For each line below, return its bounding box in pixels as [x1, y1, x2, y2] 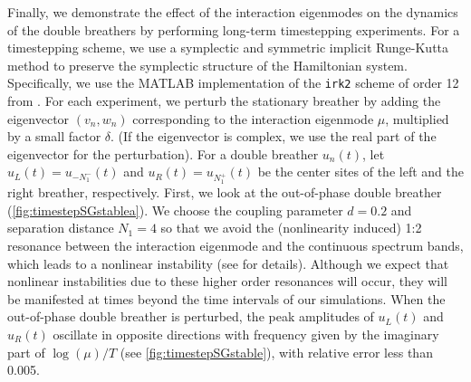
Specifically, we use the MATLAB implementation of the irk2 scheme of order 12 [7, 73, 459, 92]
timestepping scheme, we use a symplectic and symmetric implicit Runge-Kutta [7, 38, 449, 57]
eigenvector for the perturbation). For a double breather [7, 144, 319, 163]
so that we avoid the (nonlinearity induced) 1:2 [160, 218, 422, 237]
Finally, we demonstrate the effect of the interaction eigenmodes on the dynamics [7, 3, 458, 21]
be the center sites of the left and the [257, 162, 464, 181]
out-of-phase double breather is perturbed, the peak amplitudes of [7, 307, 374, 326]
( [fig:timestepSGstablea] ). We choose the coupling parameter [7, 200, 343, 219]
